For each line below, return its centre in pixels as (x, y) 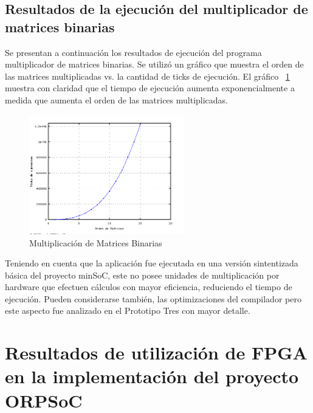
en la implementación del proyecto (152, 376)
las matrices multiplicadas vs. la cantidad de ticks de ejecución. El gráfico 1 (147, 76)
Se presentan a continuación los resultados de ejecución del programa (133, 52)
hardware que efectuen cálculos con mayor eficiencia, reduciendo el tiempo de (149, 287)
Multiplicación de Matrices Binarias (96, 242)
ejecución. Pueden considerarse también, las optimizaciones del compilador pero (153, 298)
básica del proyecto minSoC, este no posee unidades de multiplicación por (142, 275)
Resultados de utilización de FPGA (156, 352)
